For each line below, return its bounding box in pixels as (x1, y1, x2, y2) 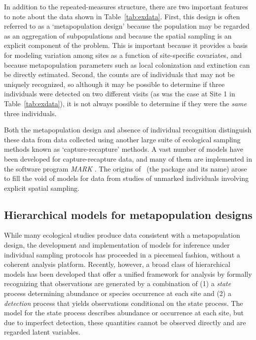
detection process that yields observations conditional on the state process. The (4, 297, 243, 308)
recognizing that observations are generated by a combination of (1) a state (4, 278, 231, 289)
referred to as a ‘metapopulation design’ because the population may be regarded (4, 21, 250, 31)
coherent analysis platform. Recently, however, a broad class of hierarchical (4, 259, 230, 269)
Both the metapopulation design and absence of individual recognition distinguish (4, 125, 252, 135)
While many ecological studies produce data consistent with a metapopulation (4, 230, 240, 240)
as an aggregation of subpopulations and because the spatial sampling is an (4, 30, 232, 41)
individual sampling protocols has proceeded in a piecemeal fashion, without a (4, 249, 240, 259)
